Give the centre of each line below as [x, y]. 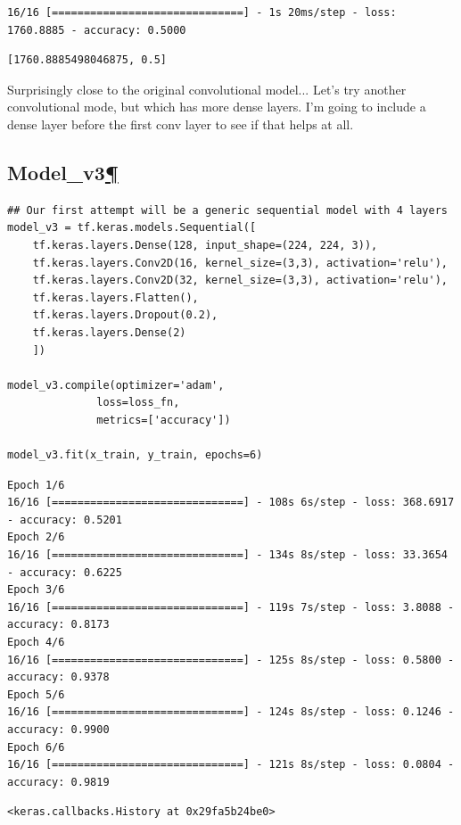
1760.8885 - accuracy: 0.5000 [97, 30]
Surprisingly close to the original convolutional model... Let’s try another [207, 89]
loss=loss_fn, [138, 403]
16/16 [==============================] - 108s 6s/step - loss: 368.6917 [231, 503]
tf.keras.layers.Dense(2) [109, 332]
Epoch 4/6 [36, 643]
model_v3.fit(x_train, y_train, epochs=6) [135, 455]
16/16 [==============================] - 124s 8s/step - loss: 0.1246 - [231, 712]
